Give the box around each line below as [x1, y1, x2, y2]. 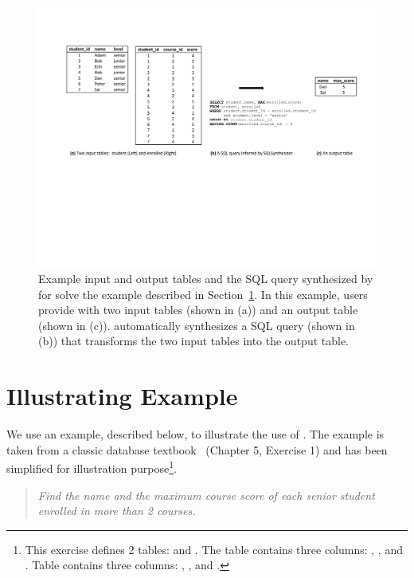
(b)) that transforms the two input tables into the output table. [38, 332, 350, 349]
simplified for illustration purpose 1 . [6, 458, 177, 477]
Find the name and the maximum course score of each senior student [37, 486, 375, 503]
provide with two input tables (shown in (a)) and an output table [38, 301, 358, 318]
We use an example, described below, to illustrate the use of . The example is [6, 426, 385, 442]
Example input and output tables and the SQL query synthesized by [38, 270, 373, 287]
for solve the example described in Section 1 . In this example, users [38, 285, 368, 302]
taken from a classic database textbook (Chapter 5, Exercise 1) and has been [6, 441, 388, 458]
